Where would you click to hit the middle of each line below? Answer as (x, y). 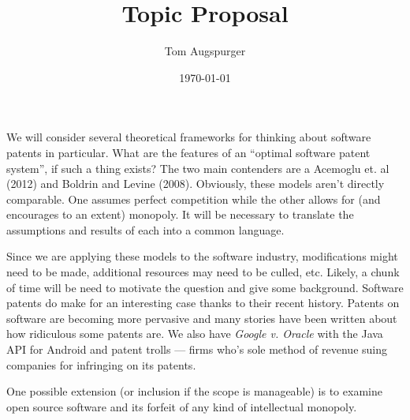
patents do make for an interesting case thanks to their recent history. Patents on (203, 303)
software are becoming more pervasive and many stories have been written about (202, 318)
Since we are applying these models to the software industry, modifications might (202, 256)
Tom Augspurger (205, 51)
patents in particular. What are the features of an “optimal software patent (188, 152)
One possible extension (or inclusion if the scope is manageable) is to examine (194, 391)
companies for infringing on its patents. (101, 364)
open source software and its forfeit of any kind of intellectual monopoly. (182, 406)
